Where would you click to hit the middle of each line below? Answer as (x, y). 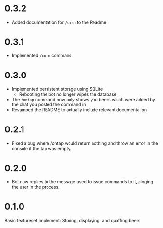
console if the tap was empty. (42, 148)
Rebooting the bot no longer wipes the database (68, 94)
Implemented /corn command (42, 55)
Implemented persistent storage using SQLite (57, 89)
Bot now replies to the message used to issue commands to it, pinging (82, 181)
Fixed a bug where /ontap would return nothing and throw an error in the (85, 143)
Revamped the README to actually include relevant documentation (79, 110)
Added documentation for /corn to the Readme (59, 22)
